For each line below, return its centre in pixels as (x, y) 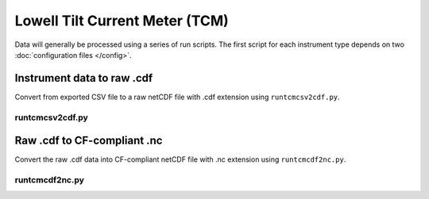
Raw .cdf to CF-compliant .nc (89, 141)
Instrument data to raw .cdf (84, 78)
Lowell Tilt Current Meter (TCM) (122, 21)
